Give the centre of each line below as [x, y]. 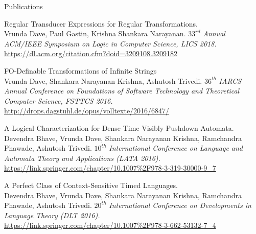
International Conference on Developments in [180, 205]
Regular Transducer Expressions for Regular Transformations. [101, 23]
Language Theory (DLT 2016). [52, 215]
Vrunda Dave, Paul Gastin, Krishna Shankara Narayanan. [95, 33]
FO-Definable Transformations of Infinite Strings [80, 70]
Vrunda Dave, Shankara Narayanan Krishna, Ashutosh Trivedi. [103, 80]
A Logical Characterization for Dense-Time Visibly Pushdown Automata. [119, 127]
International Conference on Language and [176, 148]
